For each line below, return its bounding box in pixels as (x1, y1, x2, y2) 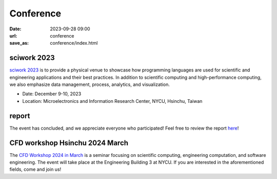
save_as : (9, 40, 29, 46)
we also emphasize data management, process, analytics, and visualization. (9, 81, 170, 87)
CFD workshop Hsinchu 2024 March (9, 138, 128, 147)
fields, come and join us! (9, 166, 62, 172)
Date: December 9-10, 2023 (22, 91, 82, 97)
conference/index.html (50, 40, 98, 46)
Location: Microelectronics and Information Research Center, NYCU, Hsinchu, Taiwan (22, 98, 203, 104)
